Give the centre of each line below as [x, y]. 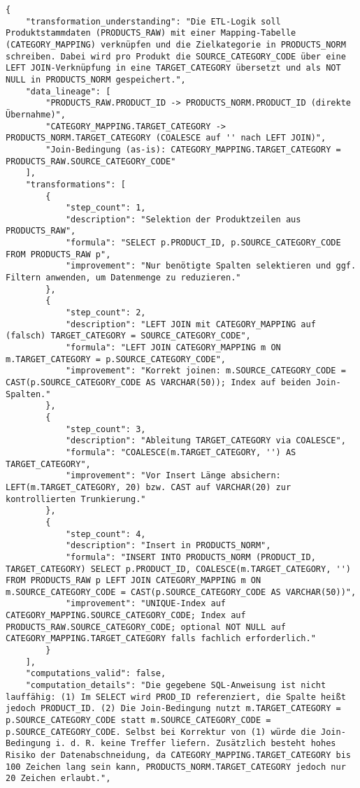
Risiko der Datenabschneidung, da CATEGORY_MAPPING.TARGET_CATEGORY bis [178, 755]
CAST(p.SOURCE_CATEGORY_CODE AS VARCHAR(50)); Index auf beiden [158, 382]
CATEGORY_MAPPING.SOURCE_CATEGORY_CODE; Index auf [126, 616]
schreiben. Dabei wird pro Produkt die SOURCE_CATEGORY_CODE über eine [176, 56]
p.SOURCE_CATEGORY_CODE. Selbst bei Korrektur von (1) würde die [161, 732]
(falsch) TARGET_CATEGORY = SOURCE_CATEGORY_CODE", [128, 336]
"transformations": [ [75, 184]
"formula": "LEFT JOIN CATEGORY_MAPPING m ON [173, 348]
